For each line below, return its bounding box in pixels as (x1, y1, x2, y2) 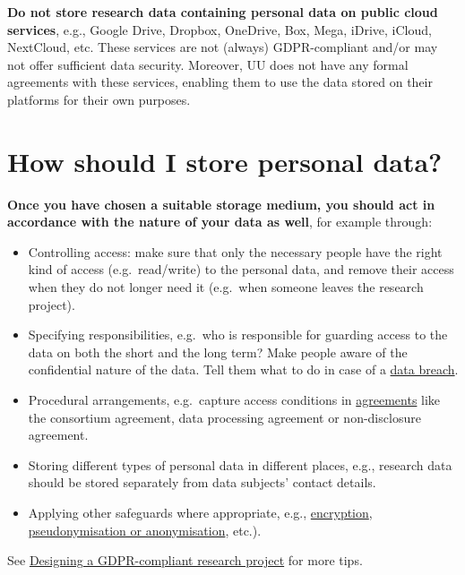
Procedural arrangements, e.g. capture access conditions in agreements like (28, 390, 441, 409)
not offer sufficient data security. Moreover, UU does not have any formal (7, 55, 409, 73)
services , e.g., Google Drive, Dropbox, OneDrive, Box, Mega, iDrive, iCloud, (7, 20, 432, 39)
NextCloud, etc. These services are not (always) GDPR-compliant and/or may (7, 38, 438, 56)
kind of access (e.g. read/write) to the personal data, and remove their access (28, 260, 454, 279)
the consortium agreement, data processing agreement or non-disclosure (28, 408, 421, 426)
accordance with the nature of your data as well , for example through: (7, 212, 433, 231)
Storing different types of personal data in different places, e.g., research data (28, 455, 452, 474)
